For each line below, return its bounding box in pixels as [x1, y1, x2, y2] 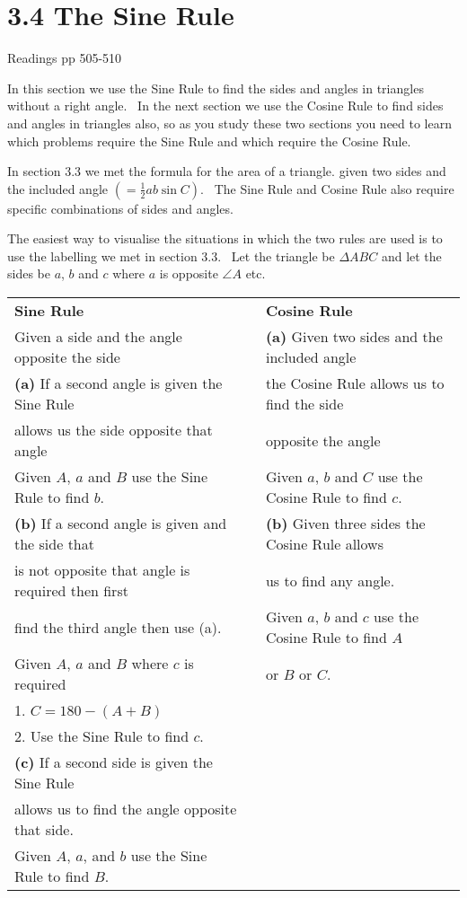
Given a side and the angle [14, 326, 182, 348]
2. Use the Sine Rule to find [14, 726, 189, 747]
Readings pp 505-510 [7, 48, 122, 67]
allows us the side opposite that [14, 419, 213, 441]
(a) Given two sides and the [265, 326, 443, 348]
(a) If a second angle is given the [14, 373, 223, 394]
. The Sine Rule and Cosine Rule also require [200, 179, 454, 198]
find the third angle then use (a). [14, 616, 222, 638]
